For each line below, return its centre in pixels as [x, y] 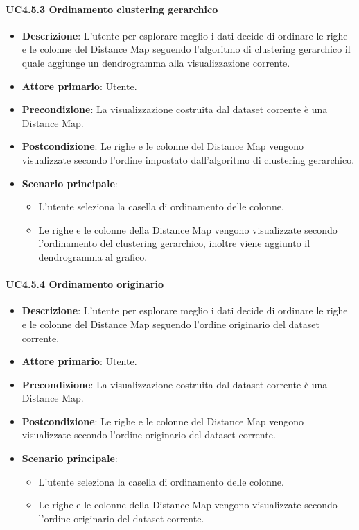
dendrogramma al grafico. [93, 256]
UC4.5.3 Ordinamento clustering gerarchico [112, 9]
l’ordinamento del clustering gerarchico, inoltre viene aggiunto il [174, 243]
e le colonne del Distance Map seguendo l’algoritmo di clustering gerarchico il [186, 49]
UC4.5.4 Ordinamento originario [85, 284]
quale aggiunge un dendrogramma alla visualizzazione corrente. [156, 62]
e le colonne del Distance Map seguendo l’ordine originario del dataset [170, 324]
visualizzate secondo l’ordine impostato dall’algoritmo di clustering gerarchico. [188, 159]
